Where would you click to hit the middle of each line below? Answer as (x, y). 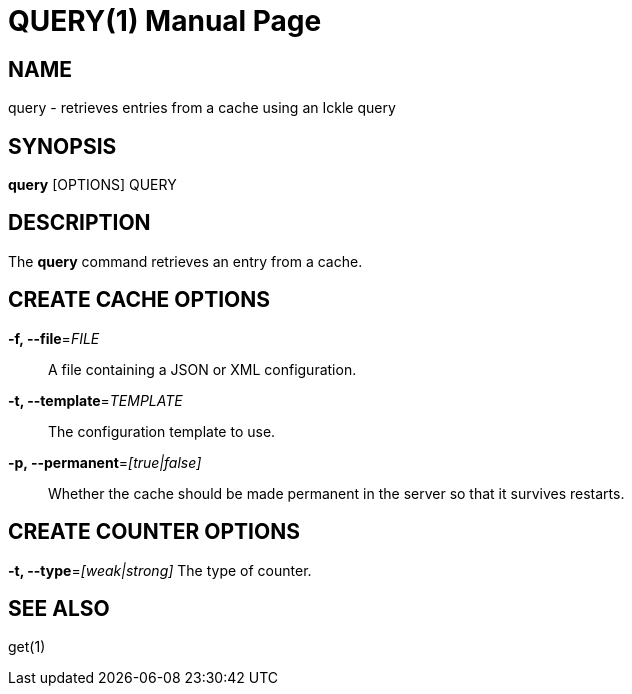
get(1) (27, 647)
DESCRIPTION (79, 223)
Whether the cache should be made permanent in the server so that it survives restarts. (336, 493)
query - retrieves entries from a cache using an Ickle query (202, 108)
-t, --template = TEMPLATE (95, 400)
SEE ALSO (59, 608)
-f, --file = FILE (54, 338)
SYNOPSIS (62, 146)
